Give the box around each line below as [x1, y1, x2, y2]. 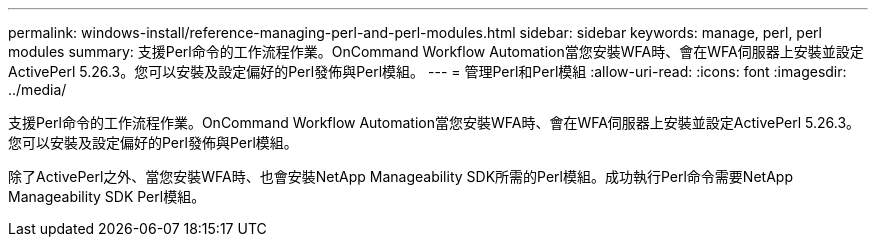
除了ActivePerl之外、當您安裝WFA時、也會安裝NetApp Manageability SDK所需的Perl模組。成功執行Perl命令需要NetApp [8, 168, 793, 185]
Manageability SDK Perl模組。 [8, 188, 206, 205]
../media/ [8, 81, 67, 98]
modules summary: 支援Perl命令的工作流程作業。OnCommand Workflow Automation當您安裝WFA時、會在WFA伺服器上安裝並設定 [8, 43, 864, 60]
